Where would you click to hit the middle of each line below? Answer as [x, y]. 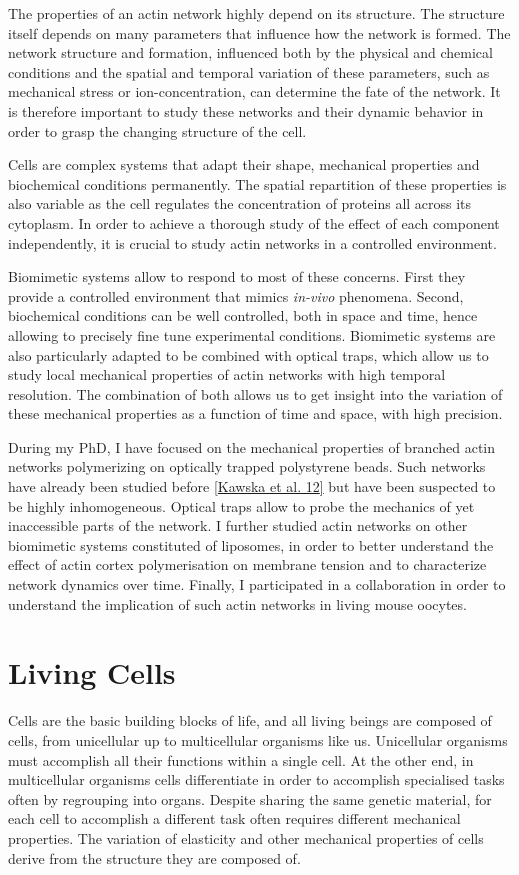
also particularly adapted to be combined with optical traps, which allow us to [248, 354]
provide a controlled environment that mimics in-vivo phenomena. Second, [236, 295]
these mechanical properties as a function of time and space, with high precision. [255, 413]
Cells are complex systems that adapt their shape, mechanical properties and [244, 164]
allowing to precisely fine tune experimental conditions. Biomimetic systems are [252, 334]
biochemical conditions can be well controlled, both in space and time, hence [243, 315]
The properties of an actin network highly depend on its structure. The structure [256, 13]
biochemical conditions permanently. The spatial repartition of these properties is [257, 183]
